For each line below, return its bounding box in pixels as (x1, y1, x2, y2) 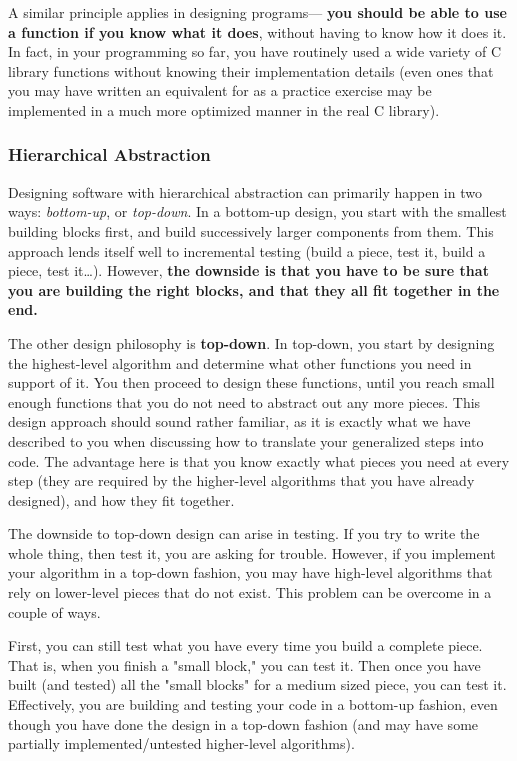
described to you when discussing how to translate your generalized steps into (8, 430, 484, 451)
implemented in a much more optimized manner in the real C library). (8, 99, 440, 120)
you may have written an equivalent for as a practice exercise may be (8, 80, 432, 101)
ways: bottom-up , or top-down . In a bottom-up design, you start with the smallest (8, 201, 507, 222)
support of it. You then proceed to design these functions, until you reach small (8, 372, 495, 393)
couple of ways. (8, 601, 101, 622)
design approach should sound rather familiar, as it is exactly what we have (8, 411, 471, 432)
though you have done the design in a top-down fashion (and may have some (8, 713, 479, 734)
